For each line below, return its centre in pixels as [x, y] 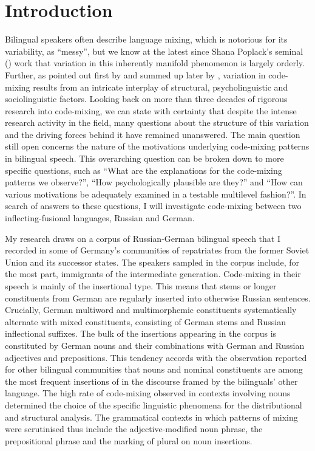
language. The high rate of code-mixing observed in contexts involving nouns [148, 393]
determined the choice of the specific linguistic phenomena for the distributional [154, 405]
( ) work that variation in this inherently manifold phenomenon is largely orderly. [155, 63]
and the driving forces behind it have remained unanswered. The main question [153, 134]
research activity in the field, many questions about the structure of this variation [157, 122]
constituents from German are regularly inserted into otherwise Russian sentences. [158, 298]
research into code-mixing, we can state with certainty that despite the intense [151, 110]
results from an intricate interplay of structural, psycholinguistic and [161, 87]
